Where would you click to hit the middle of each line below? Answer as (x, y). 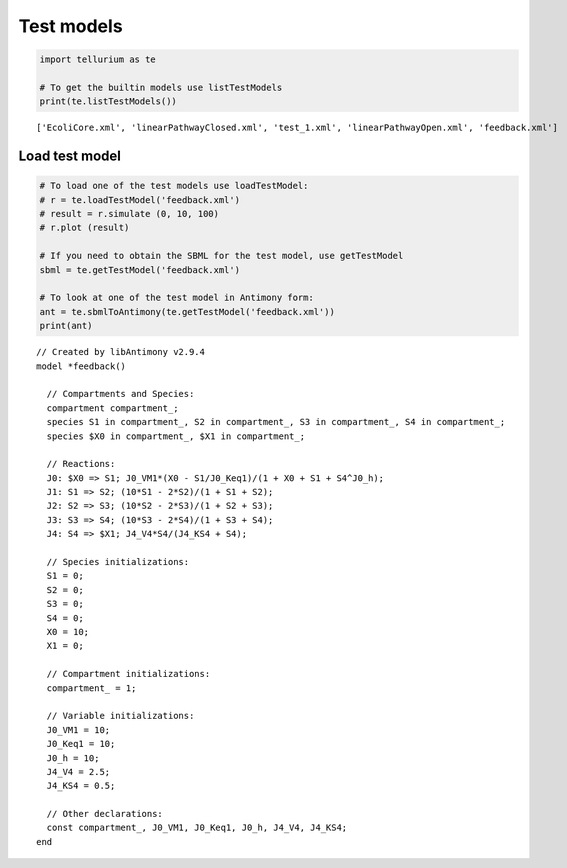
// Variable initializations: (120, 716)
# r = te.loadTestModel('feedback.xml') (139, 199)
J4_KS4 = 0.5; (81, 786)
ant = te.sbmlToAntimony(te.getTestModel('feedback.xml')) (187, 311)
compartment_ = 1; (91, 688)
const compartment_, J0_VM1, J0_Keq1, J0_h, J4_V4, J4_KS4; (197, 828)
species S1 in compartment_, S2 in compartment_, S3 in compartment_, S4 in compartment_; (276, 422)
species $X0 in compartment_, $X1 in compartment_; (175, 436)
